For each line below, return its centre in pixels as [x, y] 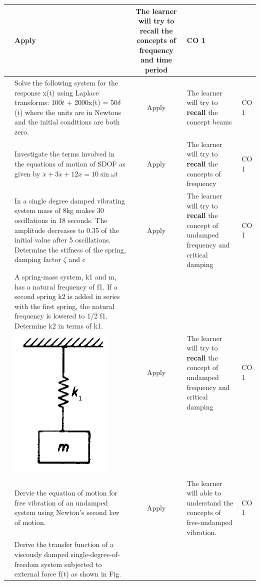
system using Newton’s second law [67, 512]
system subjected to [71, 564]
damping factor [38, 259]
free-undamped [209, 522]
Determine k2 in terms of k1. [59, 325]
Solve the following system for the [66, 82]
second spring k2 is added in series [67, 296]
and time [156, 60]
